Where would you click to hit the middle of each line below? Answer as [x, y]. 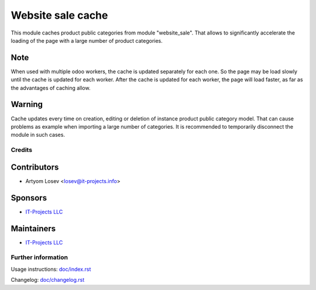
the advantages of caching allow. [51, 88]
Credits [21, 150]
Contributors [35, 167]
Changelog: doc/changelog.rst [48, 280]
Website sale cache [59, 15]
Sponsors [29, 198]
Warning [27, 104]
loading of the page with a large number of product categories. [87, 40]
